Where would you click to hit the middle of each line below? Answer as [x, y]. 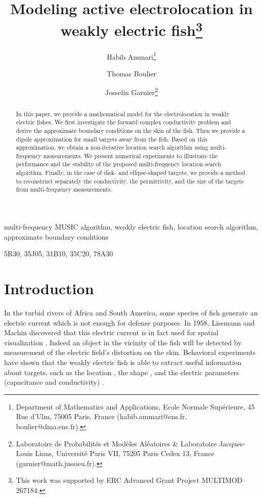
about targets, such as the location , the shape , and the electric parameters [122, 372]
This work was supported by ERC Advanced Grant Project [108, 480]
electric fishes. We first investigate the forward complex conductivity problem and [123, 122]
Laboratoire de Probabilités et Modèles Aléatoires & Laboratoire [116, 443]
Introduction [49, 288]
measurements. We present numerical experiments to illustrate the [130, 155]
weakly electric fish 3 [131, 29]
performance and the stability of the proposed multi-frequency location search [119, 164]
